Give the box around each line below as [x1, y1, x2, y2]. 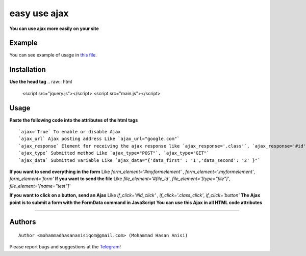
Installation [9, 65, 46, 74]
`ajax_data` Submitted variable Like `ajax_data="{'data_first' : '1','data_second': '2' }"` [18, 157, 261, 163]
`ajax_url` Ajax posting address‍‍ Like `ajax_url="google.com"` [18, 136, 180, 142]
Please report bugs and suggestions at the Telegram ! [9, 244, 121, 250]
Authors [9, 218, 36, 226]
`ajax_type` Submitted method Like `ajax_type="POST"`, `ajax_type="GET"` [18, 150, 210, 156]
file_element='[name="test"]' [9, 183, 71, 189]
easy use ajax [9, 8, 69, 19]
